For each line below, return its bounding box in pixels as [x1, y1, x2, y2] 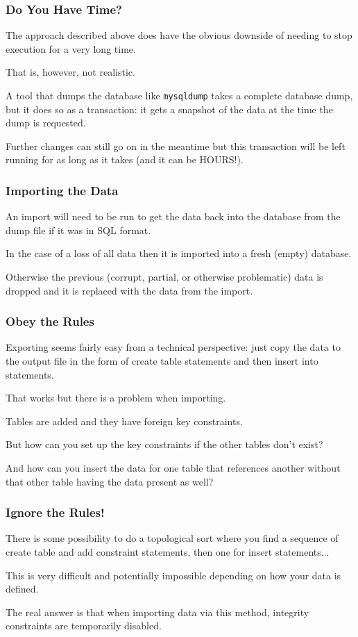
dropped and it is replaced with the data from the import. [6, 283, 253, 297]
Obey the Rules [6, 313, 94, 330]
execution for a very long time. [6, 41, 136, 56]
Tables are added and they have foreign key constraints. [6, 413, 243, 428]
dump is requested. [6, 115, 86, 130]
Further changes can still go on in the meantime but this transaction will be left [6, 138, 346, 153]
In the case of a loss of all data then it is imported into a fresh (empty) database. [6, 246, 352, 260]
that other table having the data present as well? [6, 474, 214, 488]
